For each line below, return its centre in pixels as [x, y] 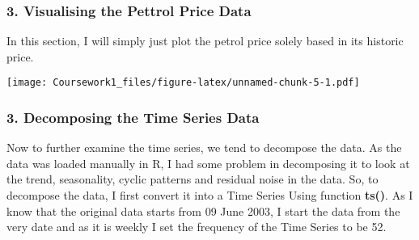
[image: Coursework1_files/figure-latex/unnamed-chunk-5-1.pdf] [183, 83]
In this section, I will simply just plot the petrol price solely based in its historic [205, 41]
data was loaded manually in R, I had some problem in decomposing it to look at [208, 163]
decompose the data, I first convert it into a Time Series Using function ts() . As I [210, 195]
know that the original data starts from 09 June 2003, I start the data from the [203, 211]
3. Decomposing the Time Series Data [133, 117]
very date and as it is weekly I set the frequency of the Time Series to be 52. [197, 227]
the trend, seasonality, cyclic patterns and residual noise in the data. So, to [193, 179]
